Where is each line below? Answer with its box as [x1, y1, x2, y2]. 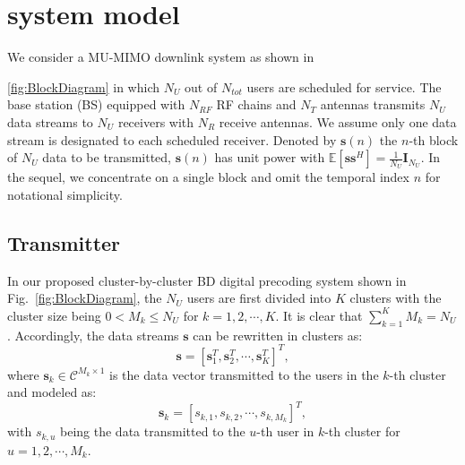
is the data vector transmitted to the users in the [108, 365, 379, 383]
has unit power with [214, 148, 325, 167]
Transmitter [7, 228, 121, 256]
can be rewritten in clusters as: [193, 325, 363, 344]
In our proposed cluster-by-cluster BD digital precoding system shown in [7, 271, 407, 289]
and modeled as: [7, 383, 97, 401]
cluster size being [7, 306, 101, 324]
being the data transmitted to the [60, 422, 245, 441]
